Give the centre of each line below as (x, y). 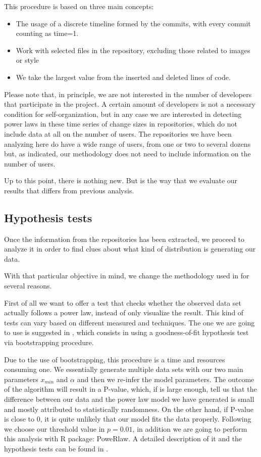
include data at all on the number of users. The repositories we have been (118, 133)
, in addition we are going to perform (190, 428)
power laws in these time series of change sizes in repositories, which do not (121, 124)
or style (28, 60)
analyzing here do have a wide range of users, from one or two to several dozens (127, 143)
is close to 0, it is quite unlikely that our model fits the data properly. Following (128, 419)
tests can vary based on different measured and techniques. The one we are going (129, 322)
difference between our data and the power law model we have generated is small (129, 399)
